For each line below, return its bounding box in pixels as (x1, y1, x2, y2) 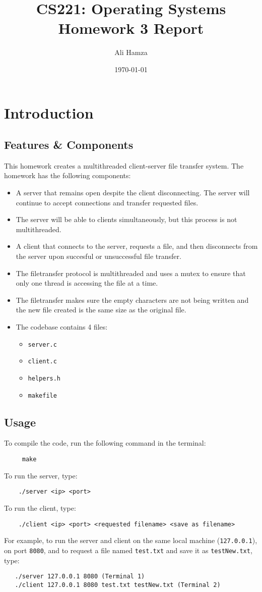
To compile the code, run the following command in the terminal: (4, 438, 206, 448)
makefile (28, 392, 57, 399)
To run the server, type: (4, 470, 78, 480)
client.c (28, 358, 57, 365)
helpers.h (28, 374, 61, 382)
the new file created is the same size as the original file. (16, 304, 186, 315)
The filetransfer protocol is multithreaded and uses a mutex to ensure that (16, 267, 246, 278)
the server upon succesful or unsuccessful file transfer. (16, 251, 181, 261)
